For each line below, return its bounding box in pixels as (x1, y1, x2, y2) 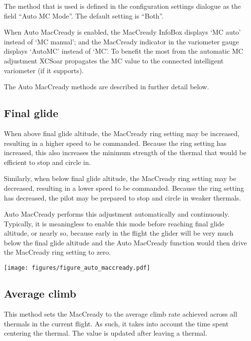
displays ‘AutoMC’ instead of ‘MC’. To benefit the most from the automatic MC (4, 46, 243, 56)
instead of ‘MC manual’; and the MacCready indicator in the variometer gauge (4, 36, 239, 46)
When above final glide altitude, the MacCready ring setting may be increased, (4, 128, 240, 138)
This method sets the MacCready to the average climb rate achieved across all (4, 308, 237, 319)
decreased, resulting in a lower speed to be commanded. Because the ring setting (4, 182, 244, 193)
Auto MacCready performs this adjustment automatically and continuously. (4, 209, 230, 219)
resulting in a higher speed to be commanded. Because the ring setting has (4, 138, 227, 148)
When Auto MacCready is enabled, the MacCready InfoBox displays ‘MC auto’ (4, 27, 241, 37)
